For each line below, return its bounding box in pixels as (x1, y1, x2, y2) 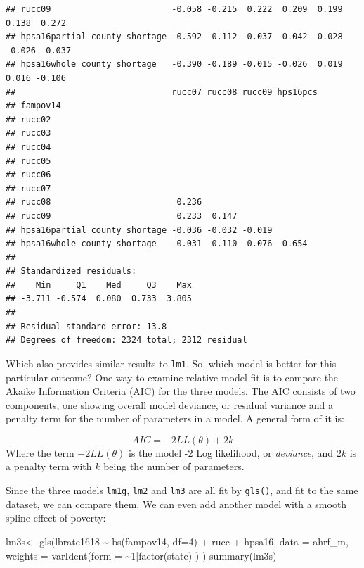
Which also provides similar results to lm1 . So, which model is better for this (6, 355, 337, 370)
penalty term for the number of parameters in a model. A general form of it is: (6, 411, 344, 426)
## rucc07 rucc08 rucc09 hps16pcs (6, 87, 318, 97)
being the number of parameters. (103, 459, 245, 474)
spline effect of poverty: (6, 510, 106, 525)
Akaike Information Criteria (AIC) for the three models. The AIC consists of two (6, 384, 356, 398)
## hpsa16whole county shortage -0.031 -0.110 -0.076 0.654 (6, 239, 308, 249)
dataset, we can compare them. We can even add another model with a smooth (6, 496, 347, 511)
